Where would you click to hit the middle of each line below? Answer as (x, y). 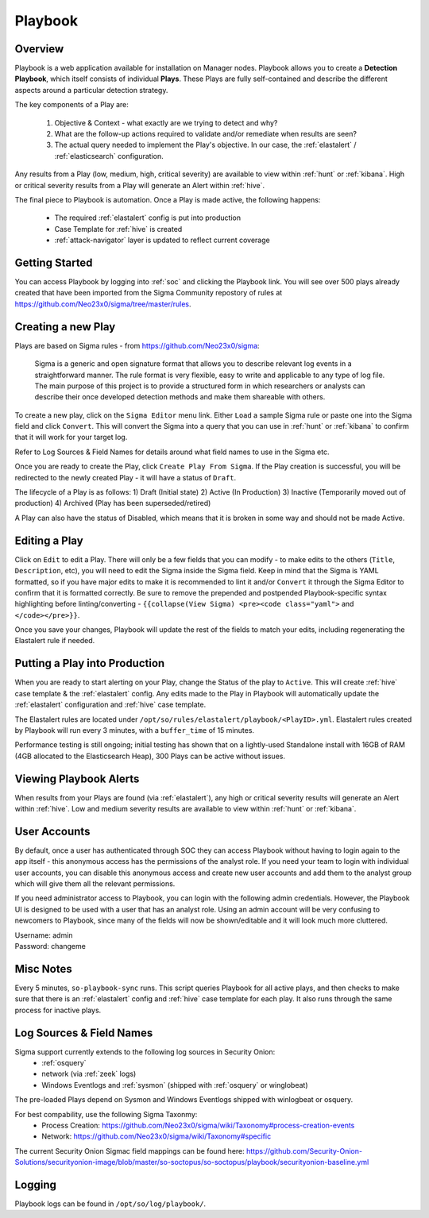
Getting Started (54, 262)
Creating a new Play (65, 327)
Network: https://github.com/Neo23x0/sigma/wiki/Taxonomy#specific (157, 1136)
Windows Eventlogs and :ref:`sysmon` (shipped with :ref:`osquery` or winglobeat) (175, 1085)
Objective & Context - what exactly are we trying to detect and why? (166, 122)
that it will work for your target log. (71, 437)
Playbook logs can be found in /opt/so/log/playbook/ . (110, 1204)
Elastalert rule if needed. (55, 641)
